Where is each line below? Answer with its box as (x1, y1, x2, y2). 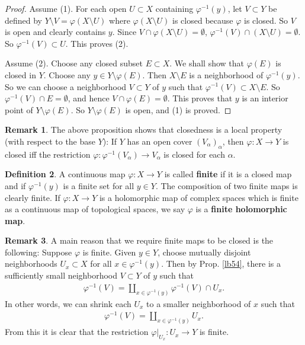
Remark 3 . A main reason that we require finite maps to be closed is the (5, 234, 274, 247)
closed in (5, 68, 36, 81)
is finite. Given (82, 245, 136, 258)
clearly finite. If (5, 191, 60, 203)
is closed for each (163, 148, 225, 160)
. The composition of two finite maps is (155, 179, 298, 191)
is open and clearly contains (5, 25, 106, 38)
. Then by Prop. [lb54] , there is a (161, 257, 281, 270)
